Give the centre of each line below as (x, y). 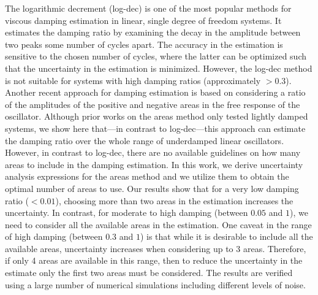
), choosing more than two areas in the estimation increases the (174, 200)
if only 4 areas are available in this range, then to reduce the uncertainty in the (154, 260)
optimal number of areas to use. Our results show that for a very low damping (152, 188)
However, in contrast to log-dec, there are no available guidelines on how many (153, 152)
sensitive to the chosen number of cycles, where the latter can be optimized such (156, 56)
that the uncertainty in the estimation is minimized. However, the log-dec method (159, 68)
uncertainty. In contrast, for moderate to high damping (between (127, 213)
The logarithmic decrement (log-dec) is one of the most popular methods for (148, 8)
